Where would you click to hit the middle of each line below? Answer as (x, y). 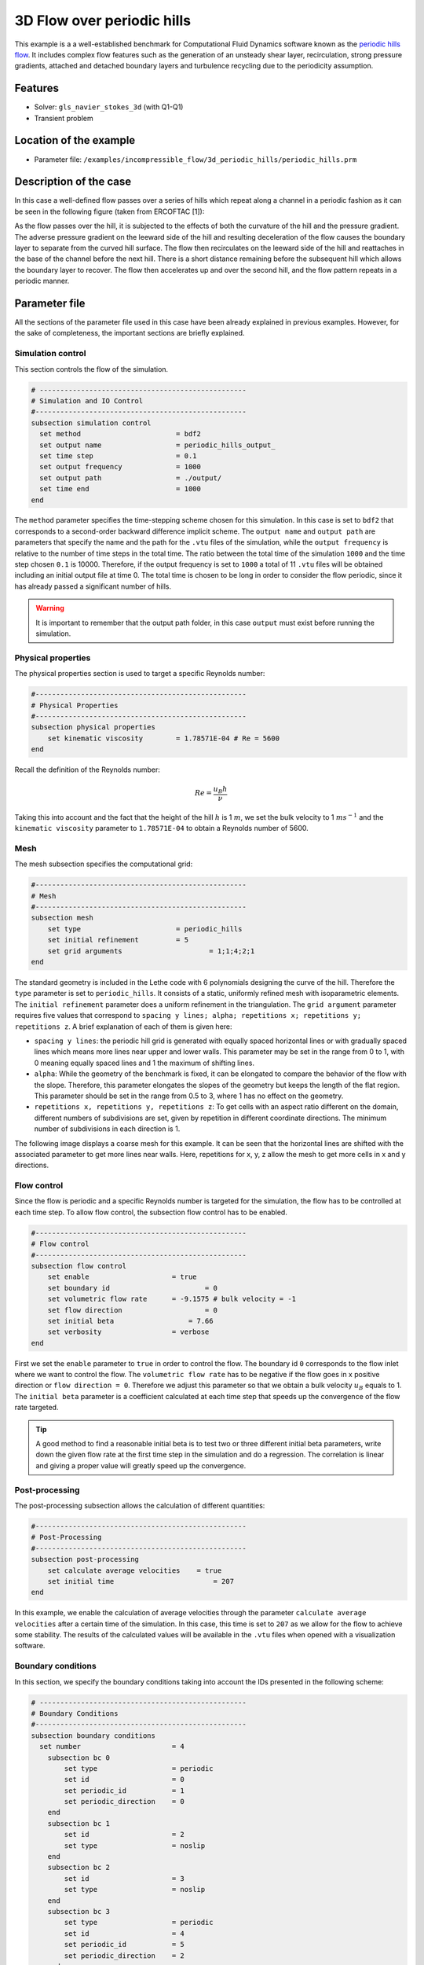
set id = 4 (124, 1933)
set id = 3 (124, 1878)
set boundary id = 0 (132, 1288)
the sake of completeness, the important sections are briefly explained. (130, 333)
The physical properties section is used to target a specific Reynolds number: (140, 674)
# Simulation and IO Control (87, 400)
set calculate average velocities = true (135, 1570)
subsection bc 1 (79, 1823)
